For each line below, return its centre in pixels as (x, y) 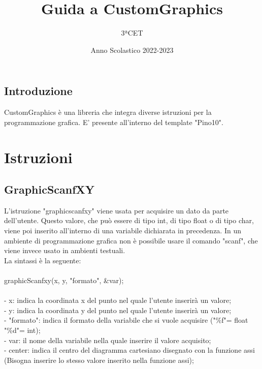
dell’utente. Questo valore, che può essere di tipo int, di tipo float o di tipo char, (129, 220)
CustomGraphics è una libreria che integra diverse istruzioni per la (108, 112)
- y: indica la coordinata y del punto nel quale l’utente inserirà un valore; (118, 310)
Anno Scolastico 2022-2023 (132, 50)
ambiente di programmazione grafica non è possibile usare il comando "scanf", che (131, 240)
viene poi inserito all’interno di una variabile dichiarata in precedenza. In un (123, 230)
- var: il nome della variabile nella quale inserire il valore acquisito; (108, 340)
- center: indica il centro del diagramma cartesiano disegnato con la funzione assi (129, 350)
